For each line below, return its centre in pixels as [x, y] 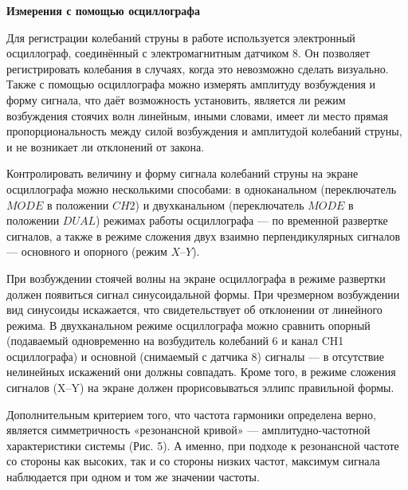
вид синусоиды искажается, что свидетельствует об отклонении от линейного [194, 310]
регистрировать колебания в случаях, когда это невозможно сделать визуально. [198, 68]
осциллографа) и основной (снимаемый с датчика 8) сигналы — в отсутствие [196, 356]
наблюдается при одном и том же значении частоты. [133, 477]
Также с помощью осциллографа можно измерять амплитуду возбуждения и [191, 84]
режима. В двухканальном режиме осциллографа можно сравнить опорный [188, 325]
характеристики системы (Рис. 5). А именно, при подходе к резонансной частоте [203, 445]
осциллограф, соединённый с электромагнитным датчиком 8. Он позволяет [188, 53]
